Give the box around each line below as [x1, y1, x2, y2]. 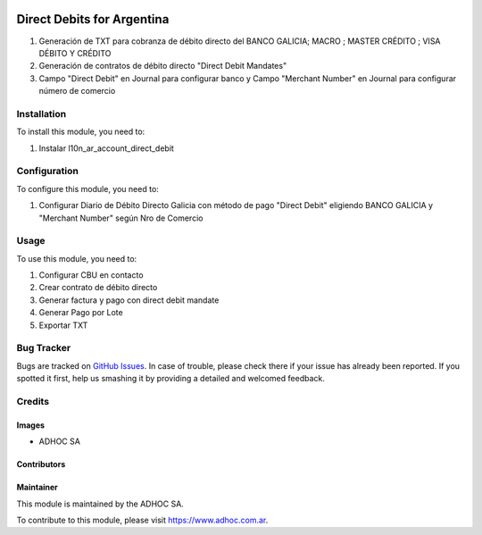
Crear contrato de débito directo [38, 282, 158, 293]
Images [16, 420, 45, 431]
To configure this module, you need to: [16, 183, 160, 194]
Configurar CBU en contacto [38, 270, 144, 280]
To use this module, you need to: [16, 253, 137, 263]
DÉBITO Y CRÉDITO [38, 47, 112, 58]
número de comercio [38, 86, 116, 96]
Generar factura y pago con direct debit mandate [38, 295, 220, 305]
